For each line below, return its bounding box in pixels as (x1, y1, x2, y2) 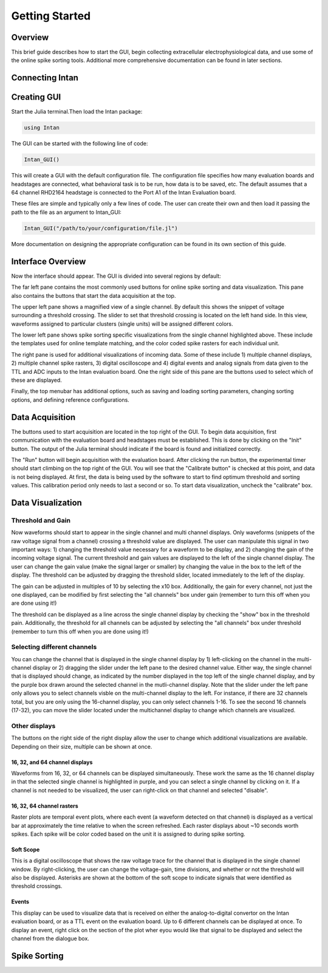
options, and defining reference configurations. (11, 396, 130, 404)
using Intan (24, 125, 60, 131)
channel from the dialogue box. (11, 935, 89, 942)
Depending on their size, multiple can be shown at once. (11, 743, 152, 750)
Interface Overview (11, 256, 86, 267)
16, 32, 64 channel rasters (11, 802, 78, 810)
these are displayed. (11, 377, 62, 384)
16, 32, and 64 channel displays (11, 758, 93, 766)
